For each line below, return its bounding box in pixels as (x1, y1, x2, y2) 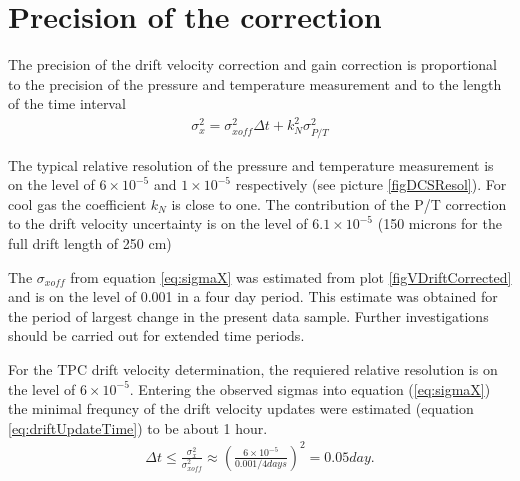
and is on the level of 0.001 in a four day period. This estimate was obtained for (8, 286, 498, 307)
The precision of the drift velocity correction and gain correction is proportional (8, 54, 497, 75)
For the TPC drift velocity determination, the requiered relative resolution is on (8, 358, 498, 379)
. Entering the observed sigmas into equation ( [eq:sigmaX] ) (129, 378, 491, 399)
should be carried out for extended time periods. (8, 325, 305, 346)
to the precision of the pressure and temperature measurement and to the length (8, 73, 502, 94)
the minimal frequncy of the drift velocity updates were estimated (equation (8, 398, 474, 419)
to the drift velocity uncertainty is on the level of (8, 213, 308, 234)
